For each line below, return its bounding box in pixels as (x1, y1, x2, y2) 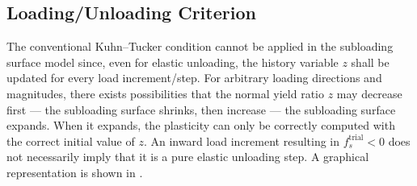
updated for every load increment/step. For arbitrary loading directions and (6, 69, 382, 86)
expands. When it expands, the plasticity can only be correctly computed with (6, 117, 395, 134)
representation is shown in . (6, 163, 143, 180)
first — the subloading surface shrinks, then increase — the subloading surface (6, 101, 396, 118)
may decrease (336, 85, 402, 101)
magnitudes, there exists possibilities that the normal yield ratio (6, 85, 324, 101)
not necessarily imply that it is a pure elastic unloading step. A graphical (6, 148, 369, 165)
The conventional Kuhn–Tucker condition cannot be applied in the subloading (6, 38, 394, 55)
